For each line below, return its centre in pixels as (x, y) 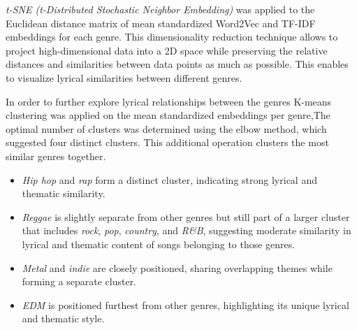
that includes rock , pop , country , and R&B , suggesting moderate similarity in (187, 230)
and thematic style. (63, 318)
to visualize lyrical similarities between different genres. (124, 77)
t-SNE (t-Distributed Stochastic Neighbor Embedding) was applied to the (160, 9)
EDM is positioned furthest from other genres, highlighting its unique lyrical (185, 304)
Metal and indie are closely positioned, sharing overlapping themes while (177, 267)
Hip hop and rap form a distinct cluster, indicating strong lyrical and (169, 179)
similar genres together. (56, 156)
